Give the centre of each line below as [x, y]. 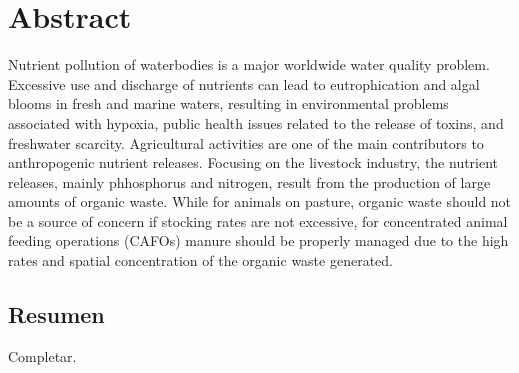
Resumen [56, 314]
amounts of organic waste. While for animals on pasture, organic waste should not [260, 201]
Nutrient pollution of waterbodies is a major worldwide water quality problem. [249, 64]
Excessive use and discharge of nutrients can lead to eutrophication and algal [244, 83]
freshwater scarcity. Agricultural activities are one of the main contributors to [246, 142]
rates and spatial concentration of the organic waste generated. [200, 260]
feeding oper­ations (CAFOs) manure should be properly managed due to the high [258, 240]
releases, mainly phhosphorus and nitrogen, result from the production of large [249, 181]
